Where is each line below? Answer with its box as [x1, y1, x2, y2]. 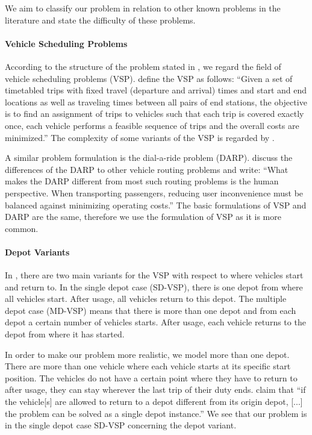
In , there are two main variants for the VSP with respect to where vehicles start [5, 269, 304, 281]
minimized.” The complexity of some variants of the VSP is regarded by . [5, 131, 275, 143]
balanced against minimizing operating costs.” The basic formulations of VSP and [5, 198, 307, 211]
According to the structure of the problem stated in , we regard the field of [5, 60, 281, 72]
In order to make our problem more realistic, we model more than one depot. [5, 348, 290, 360]
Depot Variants [5, 245, 70, 258]
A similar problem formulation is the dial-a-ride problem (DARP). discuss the [5, 151, 293, 164]
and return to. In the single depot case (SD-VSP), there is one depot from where [5, 280, 303, 293]
